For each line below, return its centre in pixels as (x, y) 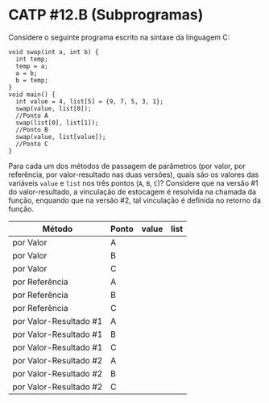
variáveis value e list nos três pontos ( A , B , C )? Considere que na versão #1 (134, 183)
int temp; (32, 59)
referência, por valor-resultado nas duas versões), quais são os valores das (134, 174)
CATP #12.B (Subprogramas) (106, 15)
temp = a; (32, 66)
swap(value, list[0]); (54, 108)
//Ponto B (32, 130)
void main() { (32, 94)
